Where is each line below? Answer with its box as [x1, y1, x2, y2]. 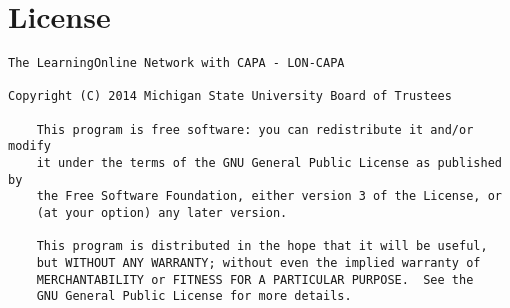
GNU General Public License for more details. [36, 289, 352, 304]
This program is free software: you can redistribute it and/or [36, 122, 474, 137]
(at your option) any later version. [36, 206, 288, 221]
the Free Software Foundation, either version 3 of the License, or [36, 189, 502, 204]
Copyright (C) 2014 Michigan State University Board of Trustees [8, 89, 452, 104]
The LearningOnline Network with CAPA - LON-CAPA [8, 56, 345, 71]
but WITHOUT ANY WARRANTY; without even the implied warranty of [36, 256, 481, 270]
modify [8, 139, 51, 154]
